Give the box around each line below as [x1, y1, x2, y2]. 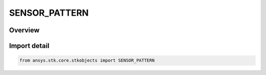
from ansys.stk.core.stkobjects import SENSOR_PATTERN [19, 58, 155, 63]
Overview [9, 26, 40, 34]
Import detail [9, 42, 49, 50]
